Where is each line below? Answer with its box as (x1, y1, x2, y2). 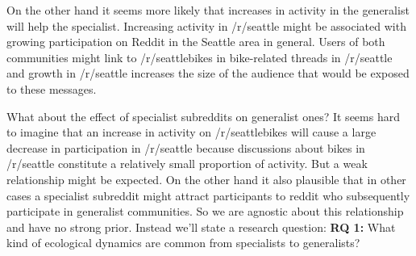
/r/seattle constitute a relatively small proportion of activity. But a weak (6, 155, 368, 172)
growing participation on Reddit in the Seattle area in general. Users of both (6, 33, 385, 50)
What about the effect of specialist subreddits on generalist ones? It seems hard (6, 107, 400, 124)
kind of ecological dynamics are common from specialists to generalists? (6, 234, 360, 251)
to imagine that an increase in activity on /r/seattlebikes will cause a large (6, 124, 376, 141)
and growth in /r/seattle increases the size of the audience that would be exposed (6, 65, 410, 82)
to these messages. (6, 80, 97, 97)
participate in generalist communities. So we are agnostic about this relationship (6, 203, 404, 220)
